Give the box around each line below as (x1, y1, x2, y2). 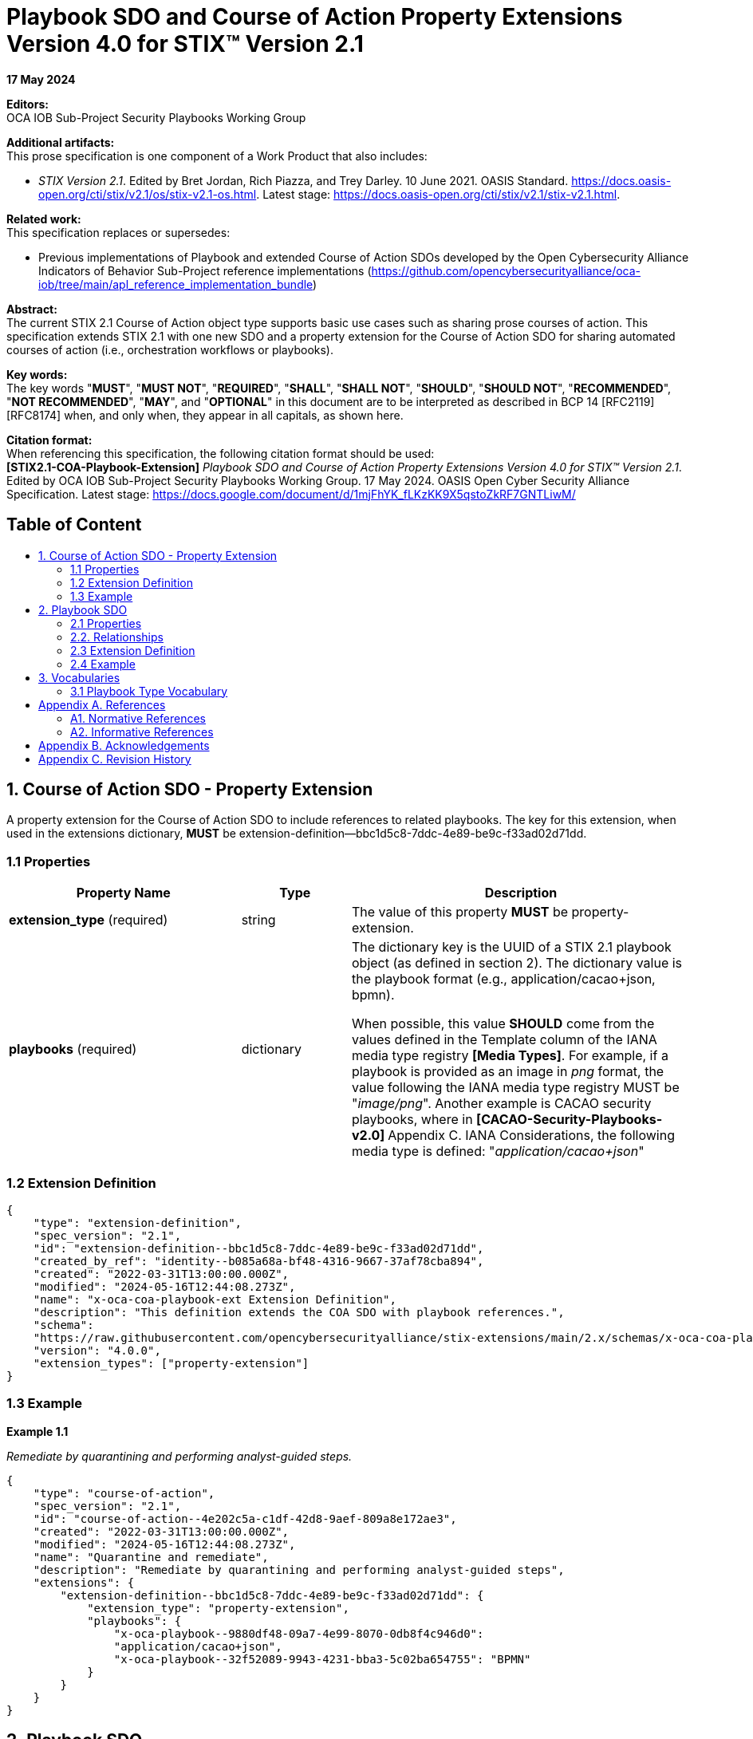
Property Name (76, 885, 171, 901)
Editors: (6, 97, 49, 111)
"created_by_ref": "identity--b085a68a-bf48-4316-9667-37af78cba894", (33, 1254, 484, 1268)
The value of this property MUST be (351, 904, 569, 921)
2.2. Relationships (70, 629, 164, 644)
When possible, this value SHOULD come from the (351, 1015, 655, 1032)
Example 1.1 (6, 1424, 69, 1438)
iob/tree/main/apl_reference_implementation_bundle (38, 277, 313, 291)
